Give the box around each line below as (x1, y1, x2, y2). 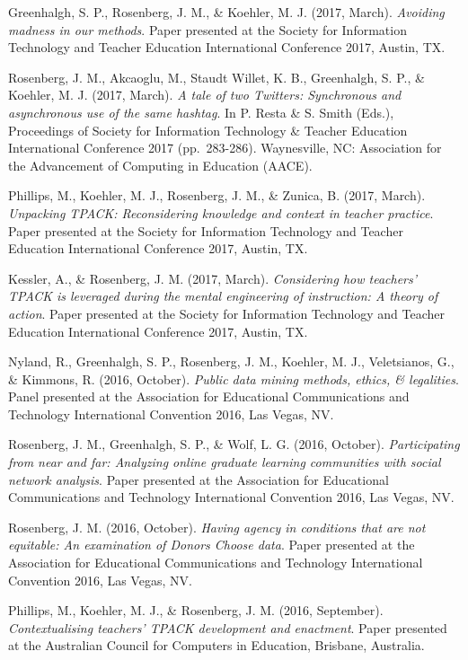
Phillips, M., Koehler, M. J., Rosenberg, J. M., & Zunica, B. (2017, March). (8, 186, 426, 205)
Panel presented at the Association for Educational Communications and (8, 387, 410, 406)
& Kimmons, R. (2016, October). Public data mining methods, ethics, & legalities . (8, 369, 459, 388)
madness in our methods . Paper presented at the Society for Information (8, 20, 407, 39)
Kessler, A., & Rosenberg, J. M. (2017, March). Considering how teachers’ (8, 268, 418, 287)
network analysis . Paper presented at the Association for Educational (8, 470, 389, 488)
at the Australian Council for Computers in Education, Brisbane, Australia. (8, 636, 425, 655)
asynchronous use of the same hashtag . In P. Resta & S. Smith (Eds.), (8, 102, 394, 121)
